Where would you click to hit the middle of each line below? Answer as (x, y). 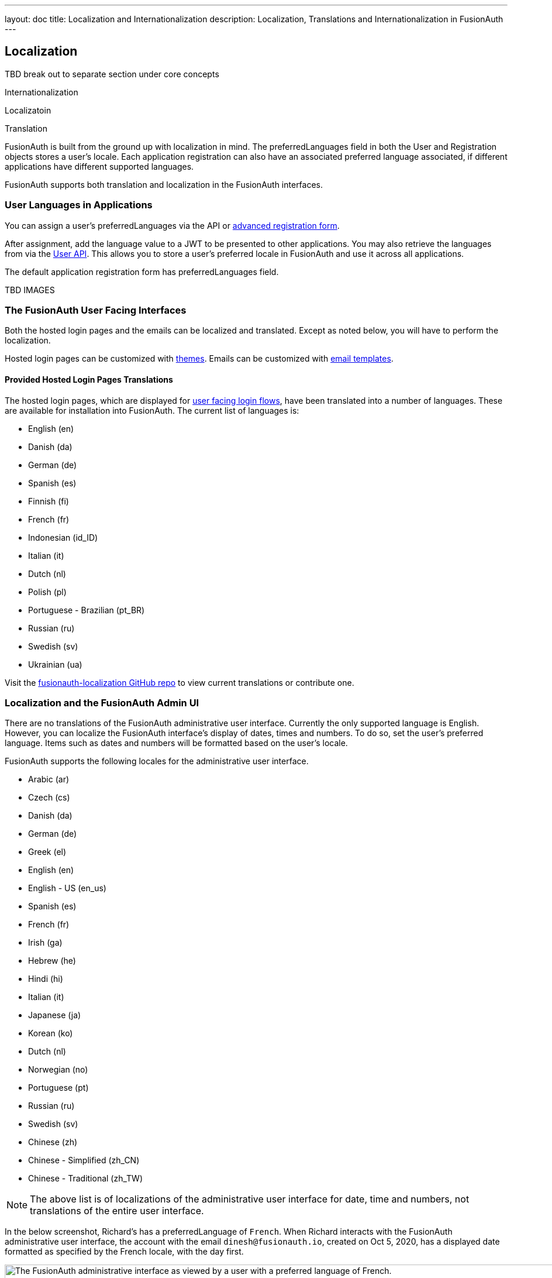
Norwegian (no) (58, 1070)
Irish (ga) (45, 943)
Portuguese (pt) (58, 1088)
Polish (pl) (47, 592)
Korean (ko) (51, 1033)
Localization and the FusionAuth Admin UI (102, 702)
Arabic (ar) (49, 779)
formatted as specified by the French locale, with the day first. (124, 1252)
